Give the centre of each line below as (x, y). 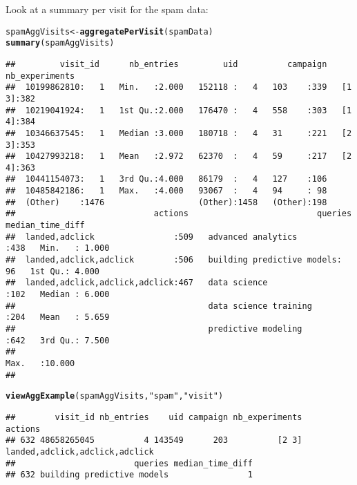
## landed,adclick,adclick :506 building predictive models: (174, 260)
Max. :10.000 (40, 363)
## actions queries (179, 214)
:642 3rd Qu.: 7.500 (58, 340)
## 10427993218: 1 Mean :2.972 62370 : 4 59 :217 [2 (179, 156)
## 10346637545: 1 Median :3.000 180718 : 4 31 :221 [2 (179, 133)
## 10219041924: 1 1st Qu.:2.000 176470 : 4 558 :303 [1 (179, 110)
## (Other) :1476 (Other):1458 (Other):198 (166, 202)
